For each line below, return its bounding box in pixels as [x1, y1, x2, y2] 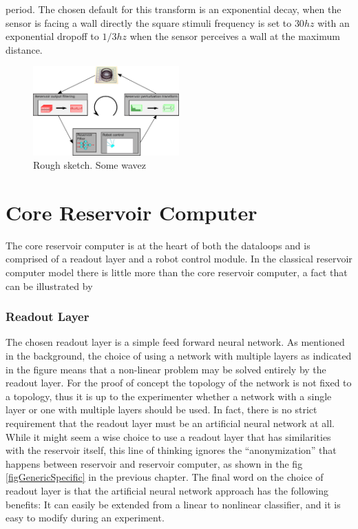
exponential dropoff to [6, 29, 99, 43]
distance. [6, 42, 43, 56]
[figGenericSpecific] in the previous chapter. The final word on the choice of [6, 470, 324, 484]
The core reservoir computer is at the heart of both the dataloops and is [6, 238, 310, 252]
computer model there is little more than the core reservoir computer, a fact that [6, 265, 348, 280]
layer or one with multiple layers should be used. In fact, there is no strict [6, 402, 317, 417]
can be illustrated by [6, 278, 93, 293]
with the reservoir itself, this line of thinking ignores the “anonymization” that [6, 443, 337, 457]
